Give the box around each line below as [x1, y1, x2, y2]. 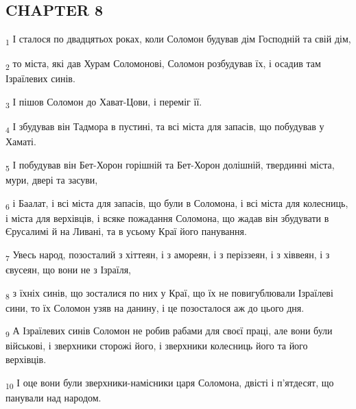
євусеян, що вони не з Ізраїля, [5, 262, 132, 277]
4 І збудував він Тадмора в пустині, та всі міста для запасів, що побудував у [5, 119, 324, 135]
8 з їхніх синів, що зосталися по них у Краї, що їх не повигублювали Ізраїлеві [5, 285, 333, 301]
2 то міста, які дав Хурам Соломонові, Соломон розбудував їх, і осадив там [5, 56, 321, 73]
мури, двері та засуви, [5, 173, 98, 187]
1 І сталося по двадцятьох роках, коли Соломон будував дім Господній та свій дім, [5, 32, 351, 47]
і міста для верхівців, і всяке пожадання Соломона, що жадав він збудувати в [5, 210, 329, 225]
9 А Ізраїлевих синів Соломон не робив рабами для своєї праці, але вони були [5, 323, 333, 340]
